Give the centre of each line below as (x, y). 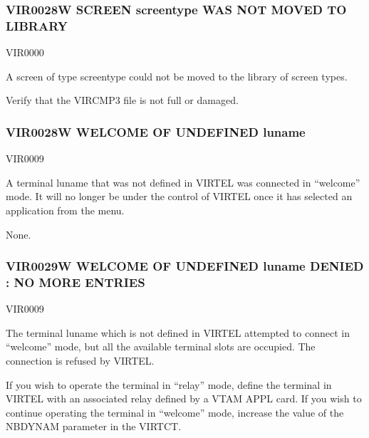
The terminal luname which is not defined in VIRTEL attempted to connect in (178, 332)
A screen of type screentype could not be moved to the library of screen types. (177, 76)
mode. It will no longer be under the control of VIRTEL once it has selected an (179, 196)
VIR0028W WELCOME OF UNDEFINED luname (156, 131)
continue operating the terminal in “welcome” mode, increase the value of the (175, 412)
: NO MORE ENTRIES (76, 282)
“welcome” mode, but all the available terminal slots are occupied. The (161, 346)
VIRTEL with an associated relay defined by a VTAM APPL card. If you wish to (184, 398)
